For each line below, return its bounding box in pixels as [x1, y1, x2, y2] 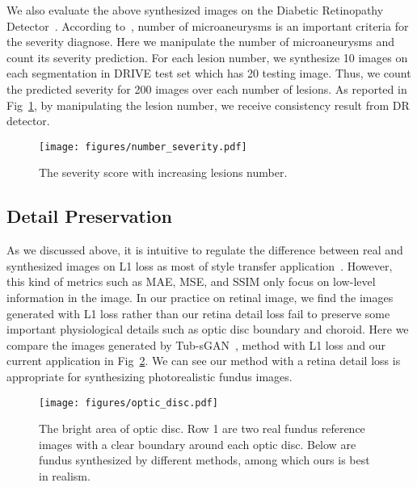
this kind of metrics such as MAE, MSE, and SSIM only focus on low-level [6, 273, 376, 290]
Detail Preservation [6, 204, 172, 229]
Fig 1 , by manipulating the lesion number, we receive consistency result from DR [6, 96, 410, 113]
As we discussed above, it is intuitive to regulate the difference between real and [6, 241, 403, 258]
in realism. [39, 467, 91, 484]
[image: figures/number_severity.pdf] [39, 141, 247, 153]
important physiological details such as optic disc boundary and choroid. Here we [6, 321, 409, 338]
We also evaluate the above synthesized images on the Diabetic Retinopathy [6, 2, 384, 18]
